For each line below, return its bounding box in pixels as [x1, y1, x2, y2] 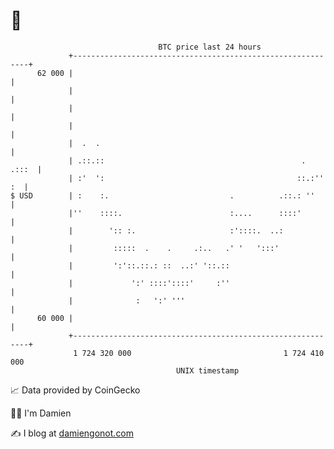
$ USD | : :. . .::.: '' [10, 190, 315, 201]
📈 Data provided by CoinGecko [10, 384, 141, 396]
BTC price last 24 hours [158, 42, 262, 52]
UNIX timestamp [175, 365, 240, 376]
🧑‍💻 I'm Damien [10, 407, 72, 419]
